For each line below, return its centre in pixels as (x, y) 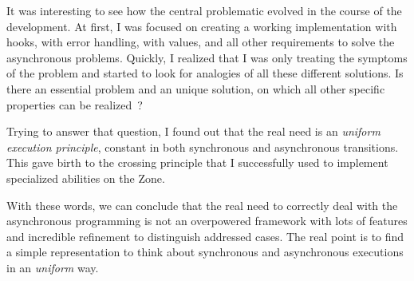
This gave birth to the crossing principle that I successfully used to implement (197, 162)
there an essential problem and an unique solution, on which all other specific (196, 88)
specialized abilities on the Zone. (86, 178)
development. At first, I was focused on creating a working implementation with (202, 26)
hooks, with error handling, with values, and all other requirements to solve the (201, 42)
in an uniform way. (53, 267)
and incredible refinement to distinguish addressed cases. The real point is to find (205, 236)
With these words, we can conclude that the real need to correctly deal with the (202, 205)
